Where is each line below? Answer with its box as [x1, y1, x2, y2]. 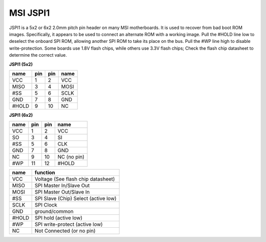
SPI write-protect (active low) [34, 221, 103, 228]
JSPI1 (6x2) [9, 112, 33, 118]
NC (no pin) [57, 153, 85, 160]
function [34, 169, 55, 176]
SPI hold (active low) [34, 214, 83, 221]
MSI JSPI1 [9, 7, 50, 18]
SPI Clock [34, 202, 58, 208]
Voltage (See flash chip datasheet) [34, 175, 115, 182]
